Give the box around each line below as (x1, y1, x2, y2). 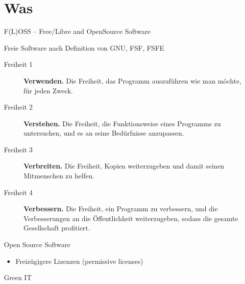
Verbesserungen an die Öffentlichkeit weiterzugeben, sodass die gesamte (24, 213, 238, 223)
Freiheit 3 (4, 144, 33, 154)
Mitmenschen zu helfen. (24, 170, 95, 181)
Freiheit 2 (4, 102, 33, 112)
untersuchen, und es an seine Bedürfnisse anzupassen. (24, 128, 184, 138)
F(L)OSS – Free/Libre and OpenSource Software (4, 26, 151, 36)
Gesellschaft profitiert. (24, 223, 90, 233)
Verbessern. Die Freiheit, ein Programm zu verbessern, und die (24, 203, 218, 214)
